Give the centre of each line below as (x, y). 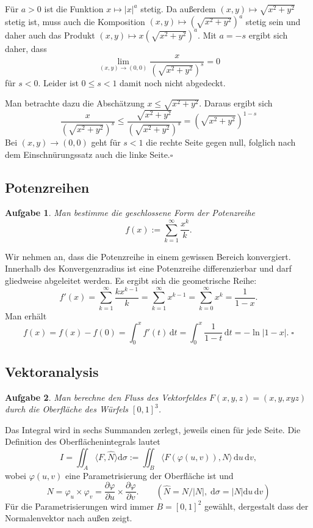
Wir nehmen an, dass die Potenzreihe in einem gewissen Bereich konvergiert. (148, 256)
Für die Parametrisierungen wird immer (79, 506)
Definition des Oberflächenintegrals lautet (83, 441)
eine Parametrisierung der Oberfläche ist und (149, 475)
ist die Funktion (74, 9)
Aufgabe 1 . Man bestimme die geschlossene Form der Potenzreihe (130, 213)
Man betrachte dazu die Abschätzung (75, 103)
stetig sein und (273, 21)
